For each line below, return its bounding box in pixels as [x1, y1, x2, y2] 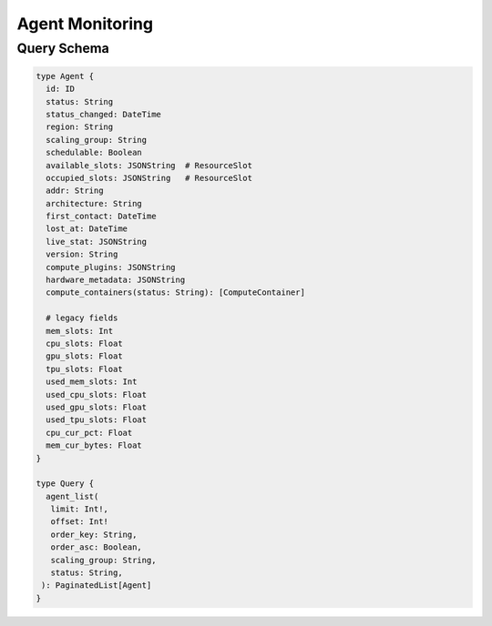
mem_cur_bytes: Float [46, 440, 143, 450]
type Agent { [36, 71, 95, 81]
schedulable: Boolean [46, 147, 143, 158]
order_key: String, [50, 529, 138, 540]
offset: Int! [50, 517, 109, 527]
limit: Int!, [50, 504, 109, 514]
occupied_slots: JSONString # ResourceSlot [46, 173, 252, 183]
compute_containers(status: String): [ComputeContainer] [46, 288, 305, 298]
